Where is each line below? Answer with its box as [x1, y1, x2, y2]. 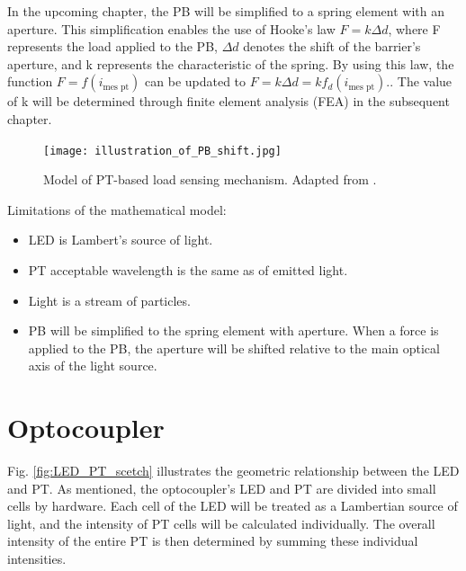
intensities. [7, 549, 67, 568]
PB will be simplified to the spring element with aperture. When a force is [28, 321, 439, 340]
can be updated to [145, 72, 246, 91]
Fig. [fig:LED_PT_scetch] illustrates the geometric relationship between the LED [7, 461, 460, 480]
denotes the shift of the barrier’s [243, 37, 421, 56]
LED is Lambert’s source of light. [28, 230, 213, 249]
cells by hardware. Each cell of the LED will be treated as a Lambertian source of [7, 496, 458, 515]
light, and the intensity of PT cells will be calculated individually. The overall [7, 513, 435, 532]
